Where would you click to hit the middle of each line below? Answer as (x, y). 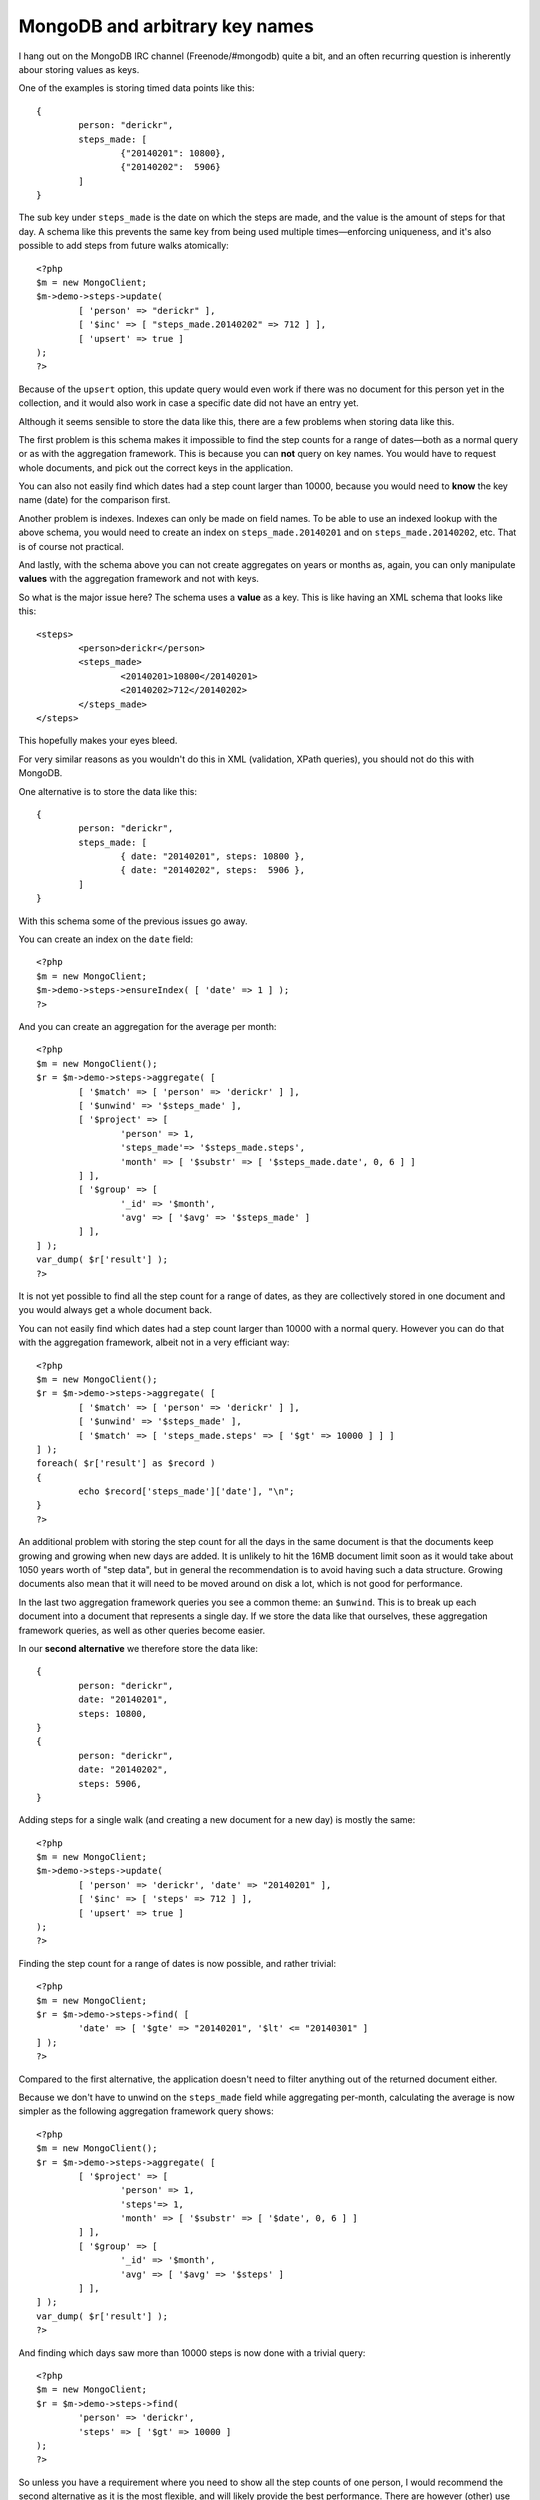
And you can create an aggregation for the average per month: (147, 1026)
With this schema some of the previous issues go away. (133, 921)
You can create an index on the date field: (106, 939)
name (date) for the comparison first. (94, 500)
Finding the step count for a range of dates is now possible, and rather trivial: (177, 1963)
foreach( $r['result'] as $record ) (126, 1463)
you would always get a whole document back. (115, 1310)
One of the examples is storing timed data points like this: (136, 88)
